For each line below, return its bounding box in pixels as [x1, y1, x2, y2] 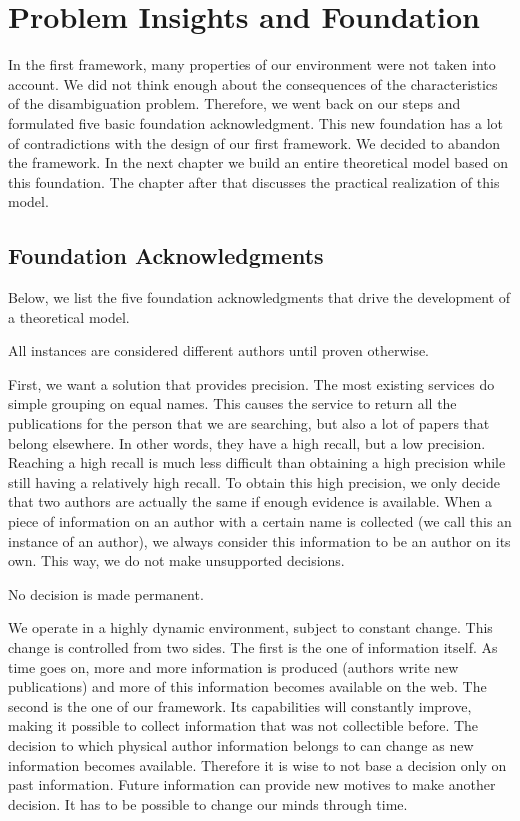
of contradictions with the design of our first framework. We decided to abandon [8, 132, 501, 153]
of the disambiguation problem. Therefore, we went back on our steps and [8, 93, 461, 114]
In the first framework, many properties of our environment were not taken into [8, 54, 496, 75]
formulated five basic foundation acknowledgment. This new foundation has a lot [8, 112, 503, 133]
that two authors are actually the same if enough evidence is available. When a [8, 491, 493, 512]
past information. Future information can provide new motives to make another [8, 774, 496, 795]
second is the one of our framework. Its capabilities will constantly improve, [8, 695, 472, 716]
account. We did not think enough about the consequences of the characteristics [8, 73, 498, 94]
